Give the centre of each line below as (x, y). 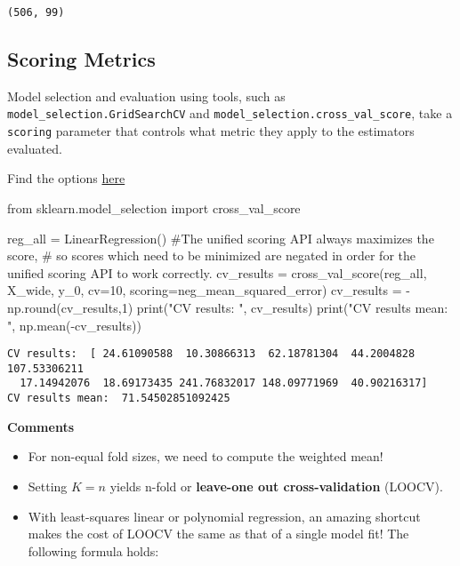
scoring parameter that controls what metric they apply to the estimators (211, 131)
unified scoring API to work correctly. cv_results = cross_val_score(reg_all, (217, 272)
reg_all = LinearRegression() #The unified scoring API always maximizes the (221, 238)
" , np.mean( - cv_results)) (74, 325)
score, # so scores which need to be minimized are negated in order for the (211, 255)
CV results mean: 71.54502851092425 (119, 399)
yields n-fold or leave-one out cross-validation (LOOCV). (276, 486)
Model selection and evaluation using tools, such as (146, 96)
